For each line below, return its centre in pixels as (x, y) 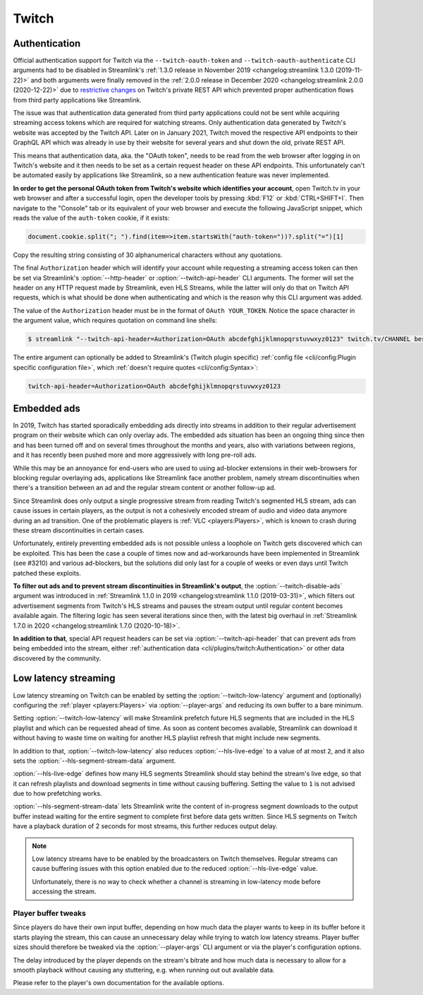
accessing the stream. (64, 892)
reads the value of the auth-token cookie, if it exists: (91, 218)
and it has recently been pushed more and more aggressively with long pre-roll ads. (135, 455)
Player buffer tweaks (49, 913)
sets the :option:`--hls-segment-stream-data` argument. (94, 761)
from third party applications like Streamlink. (78, 100)
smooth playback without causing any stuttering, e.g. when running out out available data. (144, 970)
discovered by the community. (57, 658)
